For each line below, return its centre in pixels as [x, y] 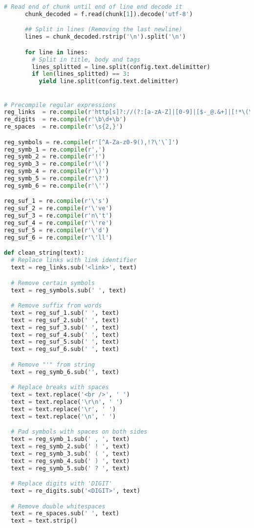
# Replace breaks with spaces [60, 387]
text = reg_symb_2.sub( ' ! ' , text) [70, 446]
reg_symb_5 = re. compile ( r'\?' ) [56, 179]
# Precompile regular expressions [60, 105]
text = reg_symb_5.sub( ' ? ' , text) [70, 468]
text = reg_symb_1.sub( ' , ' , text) [70, 439]
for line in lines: [56, 52]
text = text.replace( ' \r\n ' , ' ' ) [67, 402]
